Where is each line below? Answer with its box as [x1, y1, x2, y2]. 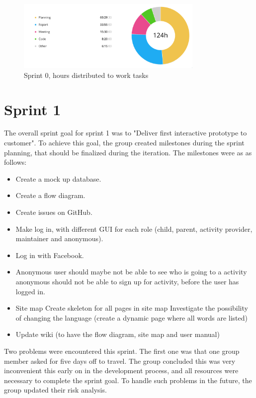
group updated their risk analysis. [4, 385, 107, 395]
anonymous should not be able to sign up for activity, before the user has [15, 276, 239, 287]
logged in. [15, 286, 45, 296]
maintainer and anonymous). [15, 233, 103, 244]
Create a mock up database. [15, 173, 101, 184]
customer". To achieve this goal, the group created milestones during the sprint [4, 137, 245, 148]
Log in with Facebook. [15, 250, 84, 260]
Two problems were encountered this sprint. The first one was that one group [4, 345, 240, 356]
